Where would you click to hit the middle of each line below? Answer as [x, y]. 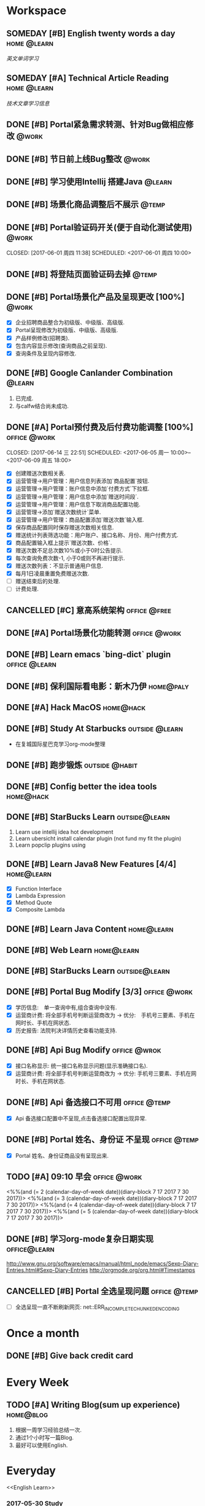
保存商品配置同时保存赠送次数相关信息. [64, 527]
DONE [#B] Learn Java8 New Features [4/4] [91, 864]
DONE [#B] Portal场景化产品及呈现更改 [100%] [95, 296]
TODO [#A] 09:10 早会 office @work [74, 1177]
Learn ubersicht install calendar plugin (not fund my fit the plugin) [98, 838]
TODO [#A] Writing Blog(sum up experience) [93, 1405]
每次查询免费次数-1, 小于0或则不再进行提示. [70, 558]
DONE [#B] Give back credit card [70, 1356]
